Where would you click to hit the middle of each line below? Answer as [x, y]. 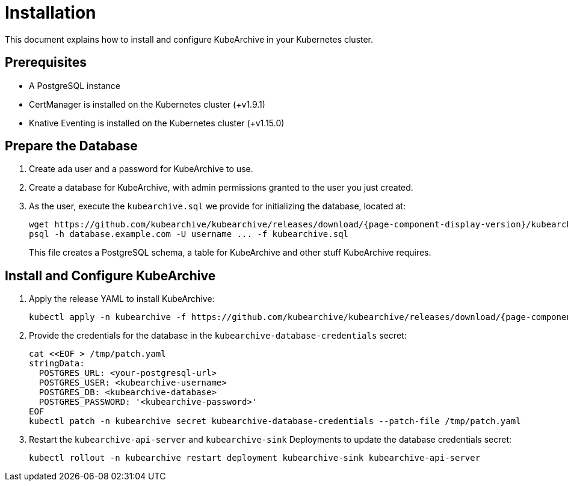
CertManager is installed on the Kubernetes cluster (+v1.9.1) [147, 104]
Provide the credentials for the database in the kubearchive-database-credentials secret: [218, 336]
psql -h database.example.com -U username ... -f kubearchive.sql [189, 234]
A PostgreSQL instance [75, 85]
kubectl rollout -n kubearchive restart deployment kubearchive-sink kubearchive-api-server [255, 458]
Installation [51, 13]
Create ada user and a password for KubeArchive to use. [141, 169]
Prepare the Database [71, 146]
